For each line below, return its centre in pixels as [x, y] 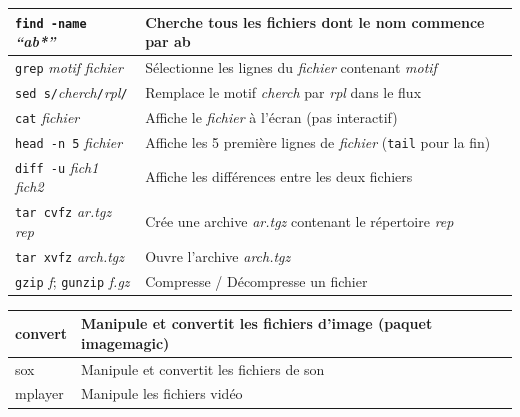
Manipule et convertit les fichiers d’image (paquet [257, 323]
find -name [51, 23]
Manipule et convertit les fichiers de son [203, 368]
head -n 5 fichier [69, 141]
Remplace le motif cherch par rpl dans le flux [283, 91]
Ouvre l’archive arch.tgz [218, 255]
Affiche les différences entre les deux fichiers [279, 176]
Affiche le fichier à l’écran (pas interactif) [271, 116]
